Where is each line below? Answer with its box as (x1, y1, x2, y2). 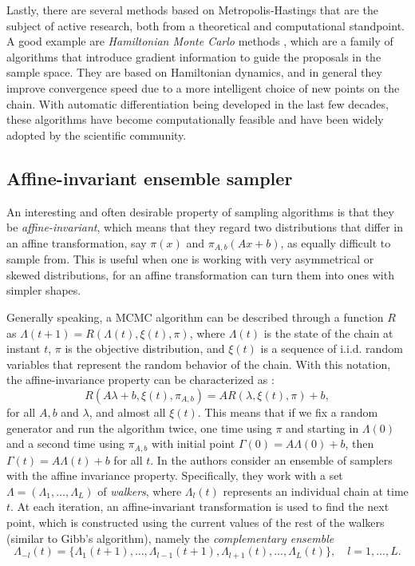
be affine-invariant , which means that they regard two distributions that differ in (6, 219, 403, 236)
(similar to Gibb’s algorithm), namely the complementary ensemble (6, 529, 334, 546)
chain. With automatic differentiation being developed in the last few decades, (6, 95, 389, 112)
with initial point (151, 435, 235, 452)
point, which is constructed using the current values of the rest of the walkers (6, 513, 385, 530)
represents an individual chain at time (223, 482, 409, 499)
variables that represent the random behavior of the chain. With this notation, (6, 355, 391, 372)
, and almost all (89, 403, 166, 420)
